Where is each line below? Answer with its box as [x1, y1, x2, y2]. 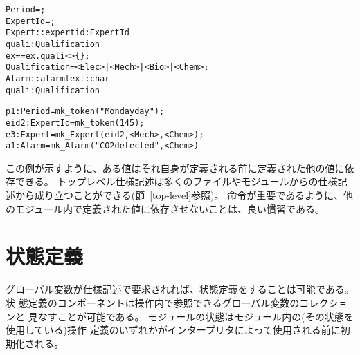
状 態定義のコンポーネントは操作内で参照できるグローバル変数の [6, 295, 300, 309]
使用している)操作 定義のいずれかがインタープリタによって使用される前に [6, 323, 341, 337]
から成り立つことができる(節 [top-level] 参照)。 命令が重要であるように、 [15, 188, 343, 202]
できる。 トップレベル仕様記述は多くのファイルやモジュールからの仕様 [15, 174, 338, 189]
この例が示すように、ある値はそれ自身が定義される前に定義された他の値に [6, 160, 345, 175]
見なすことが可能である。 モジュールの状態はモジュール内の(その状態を [28, 309, 354, 323]
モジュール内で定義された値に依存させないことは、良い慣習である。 [15, 201, 325, 215]
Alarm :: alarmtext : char [6, 73, 110, 84]
